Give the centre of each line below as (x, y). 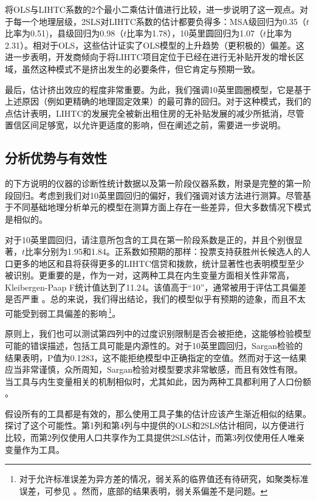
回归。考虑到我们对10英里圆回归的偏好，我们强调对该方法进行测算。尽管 (158, 195)
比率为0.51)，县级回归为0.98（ (64, 33)
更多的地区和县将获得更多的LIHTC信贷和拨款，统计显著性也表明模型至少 (159, 263)
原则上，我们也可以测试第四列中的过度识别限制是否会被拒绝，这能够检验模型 (158, 333)
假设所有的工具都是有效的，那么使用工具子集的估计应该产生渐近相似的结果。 (158, 413)
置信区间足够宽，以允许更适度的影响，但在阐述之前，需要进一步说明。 (145, 125)
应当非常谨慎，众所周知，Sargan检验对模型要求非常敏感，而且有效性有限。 (154, 369)
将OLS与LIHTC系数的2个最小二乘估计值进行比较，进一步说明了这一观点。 (152, 9)
